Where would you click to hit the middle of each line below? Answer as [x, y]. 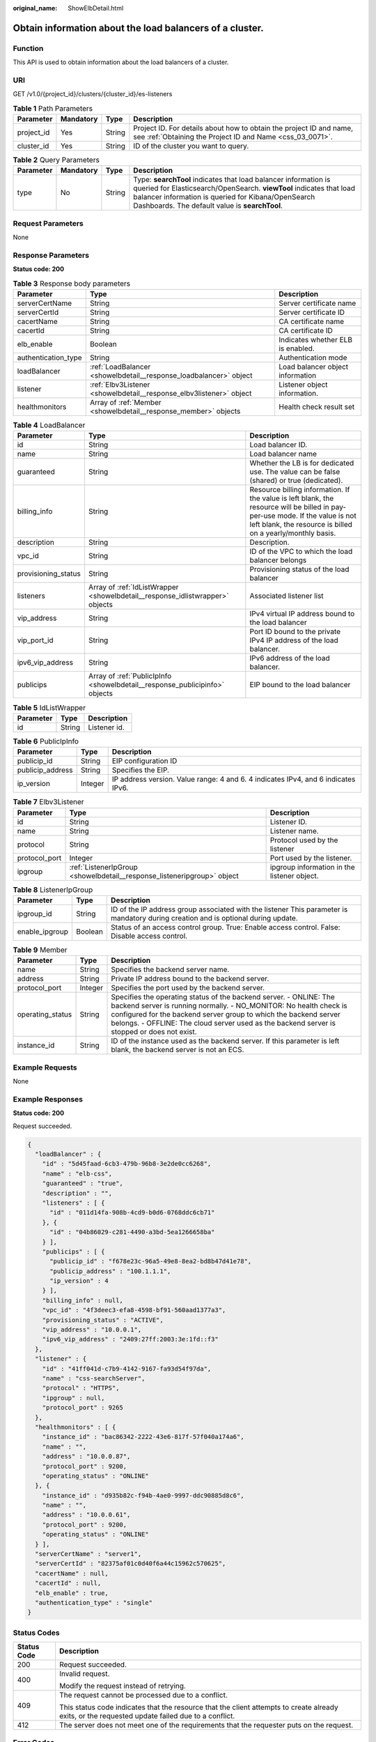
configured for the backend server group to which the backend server [226, 1015]
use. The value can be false [295, 472]
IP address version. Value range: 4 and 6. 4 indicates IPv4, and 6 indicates [234, 779]
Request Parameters [48, 223]
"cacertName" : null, [72, 1573]
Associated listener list [287, 596]
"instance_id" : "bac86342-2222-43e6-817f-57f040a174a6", [143, 1437]
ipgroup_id [34, 914]
